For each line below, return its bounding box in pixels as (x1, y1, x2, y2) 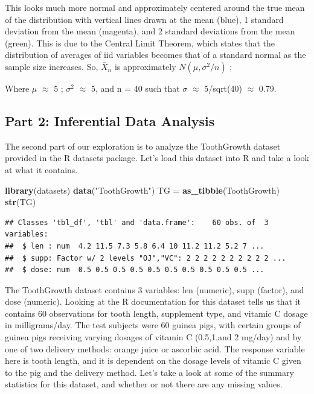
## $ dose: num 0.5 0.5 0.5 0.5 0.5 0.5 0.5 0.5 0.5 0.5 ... (5, 265, 264, 275)
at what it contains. (5, 163, 78, 176)
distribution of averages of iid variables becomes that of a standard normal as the (5, 48, 306, 61)
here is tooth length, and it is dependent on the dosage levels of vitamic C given (5, 354, 301, 367)
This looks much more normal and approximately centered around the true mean (5, 1, 305, 13)
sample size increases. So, (5, 60, 98, 72)
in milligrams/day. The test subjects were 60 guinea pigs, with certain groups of (5, 319, 301, 331)
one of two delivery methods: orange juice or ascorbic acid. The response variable (5, 342, 305, 355)
